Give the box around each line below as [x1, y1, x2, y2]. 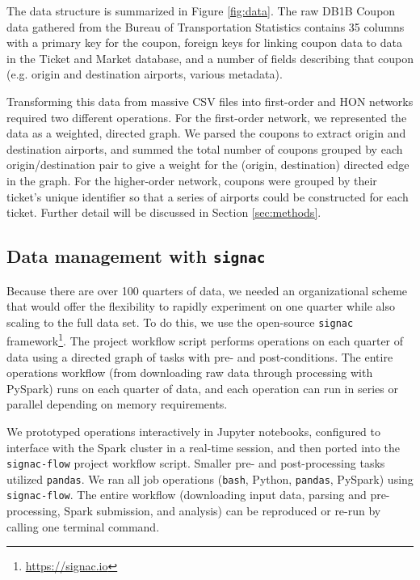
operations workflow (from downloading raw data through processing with [6, 364, 373, 381]
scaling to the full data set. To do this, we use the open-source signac [6, 313, 354, 330]
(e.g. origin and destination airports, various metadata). [6, 66, 283, 83]
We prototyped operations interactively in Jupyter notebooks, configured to [6, 422, 380, 439]
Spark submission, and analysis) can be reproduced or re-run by [64, 502, 381, 519]
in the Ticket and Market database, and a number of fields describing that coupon [6, 49, 414, 66]
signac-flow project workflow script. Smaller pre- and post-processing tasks [6, 455, 385, 472]
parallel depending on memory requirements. [6, 396, 228, 413]
